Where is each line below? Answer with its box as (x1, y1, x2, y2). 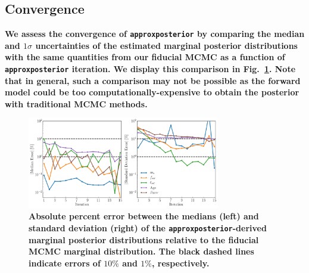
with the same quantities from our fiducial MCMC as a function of (5, 51, 285, 63)
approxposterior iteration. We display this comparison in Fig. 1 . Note (5, 63, 296, 75)
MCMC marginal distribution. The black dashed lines (29, 245, 254, 258)
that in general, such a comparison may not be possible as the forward (5, 74, 301, 86)
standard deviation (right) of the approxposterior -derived (29, 221, 267, 234)
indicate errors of (29, 256, 101, 269)
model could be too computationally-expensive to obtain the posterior (5, 86, 299, 98)
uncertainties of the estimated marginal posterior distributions (35, 39, 298, 51)
